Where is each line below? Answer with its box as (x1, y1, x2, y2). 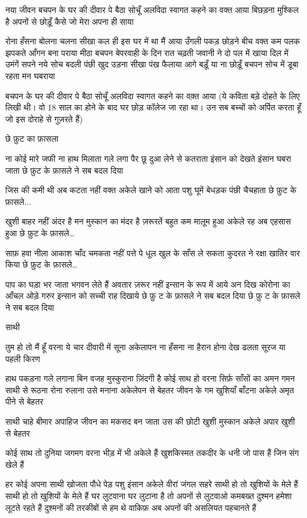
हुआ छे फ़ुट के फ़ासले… (5, 226, 75, 239)
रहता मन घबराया (5, 69, 55, 82)
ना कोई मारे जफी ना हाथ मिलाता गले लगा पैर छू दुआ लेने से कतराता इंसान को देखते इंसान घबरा (5, 152, 291, 164)
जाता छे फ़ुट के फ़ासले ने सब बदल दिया (5, 164, 123, 176)
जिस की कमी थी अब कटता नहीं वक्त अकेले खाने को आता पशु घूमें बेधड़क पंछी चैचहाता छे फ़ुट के (5, 184, 296, 196)
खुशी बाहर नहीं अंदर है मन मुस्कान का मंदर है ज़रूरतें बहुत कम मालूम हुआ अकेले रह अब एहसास (5, 215, 291, 227)
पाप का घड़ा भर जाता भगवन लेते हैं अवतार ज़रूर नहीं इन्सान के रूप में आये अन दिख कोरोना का (5, 278, 290, 290)
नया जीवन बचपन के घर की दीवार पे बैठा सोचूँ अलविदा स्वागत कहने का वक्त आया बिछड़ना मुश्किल (5, 4, 299, 15)
